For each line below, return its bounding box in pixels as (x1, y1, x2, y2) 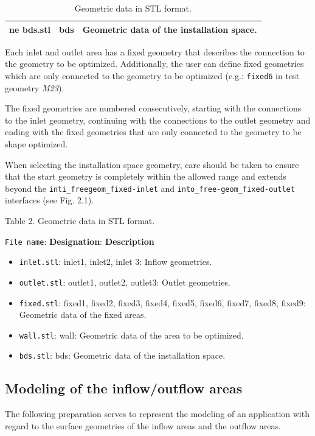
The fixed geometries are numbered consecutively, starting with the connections (5, 102, 302, 114)
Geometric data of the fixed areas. (19, 308, 147, 321)
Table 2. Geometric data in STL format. (5, 214, 155, 227)
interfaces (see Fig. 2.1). (5, 194, 94, 206)
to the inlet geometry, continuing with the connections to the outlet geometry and (5, 113, 311, 126)
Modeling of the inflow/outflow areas (5, 379, 243, 398)
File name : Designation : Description (5, 234, 154, 247)
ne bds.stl (9, 23, 50, 35)
